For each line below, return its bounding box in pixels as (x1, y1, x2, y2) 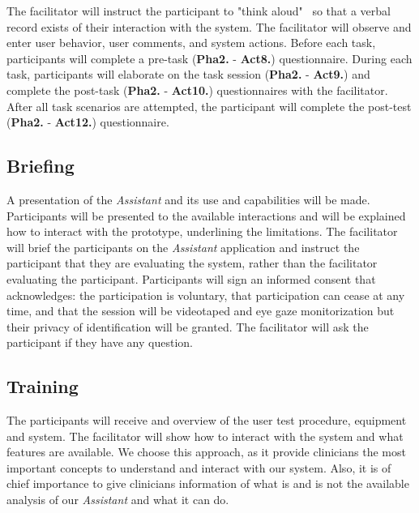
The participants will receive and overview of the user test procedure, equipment (6, 412, 407, 429)
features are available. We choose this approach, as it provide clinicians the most (6, 443, 406, 460)
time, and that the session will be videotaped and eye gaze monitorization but (6, 302, 395, 319)
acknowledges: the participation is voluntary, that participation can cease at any (6, 286, 405, 303)
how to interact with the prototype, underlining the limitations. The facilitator (6, 223, 398, 240)
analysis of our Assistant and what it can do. (6, 491, 229, 508)
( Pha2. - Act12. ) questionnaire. (6, 113, 169, 130)
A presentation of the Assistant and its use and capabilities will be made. (6, 190, 370, 207)
